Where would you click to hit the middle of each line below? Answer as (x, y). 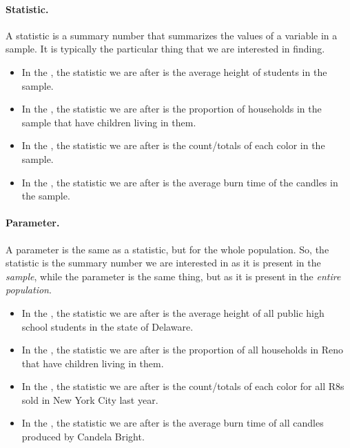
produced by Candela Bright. (83, 437)
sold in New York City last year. (90, 399)
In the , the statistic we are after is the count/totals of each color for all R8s (183, 386)
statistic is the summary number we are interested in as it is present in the (163, 263)
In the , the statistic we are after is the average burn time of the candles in (180, 182)
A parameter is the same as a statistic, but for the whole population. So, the (167, 249)
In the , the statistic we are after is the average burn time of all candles (173, 423)
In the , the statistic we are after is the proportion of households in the (172, 109)
